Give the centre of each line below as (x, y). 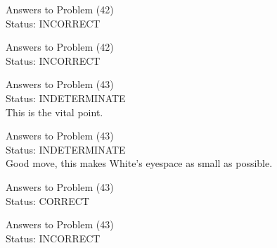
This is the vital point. (54, 112)
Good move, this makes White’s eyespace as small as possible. (139, 163)
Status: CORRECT (47, 200)
